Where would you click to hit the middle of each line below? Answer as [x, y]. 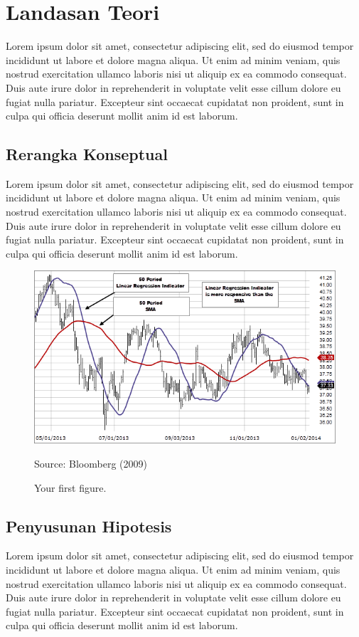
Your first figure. [70, 487]
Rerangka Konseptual [87, 154]
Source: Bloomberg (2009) [91, 464]
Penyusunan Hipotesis [89, 526]
